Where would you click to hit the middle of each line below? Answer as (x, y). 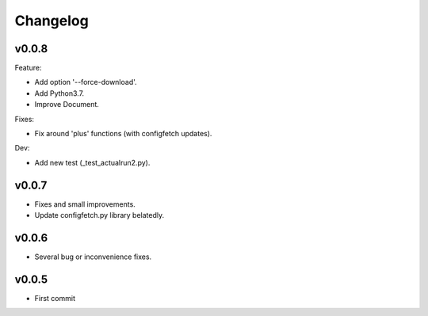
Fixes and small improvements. (85, 204)
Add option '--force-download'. (86, 82)
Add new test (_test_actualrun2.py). (92, 162)
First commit (55, 298)
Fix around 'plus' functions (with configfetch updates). (123, 134)
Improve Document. (67, 105)
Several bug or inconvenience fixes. (93, 257)
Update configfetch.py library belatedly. (99, 215)
